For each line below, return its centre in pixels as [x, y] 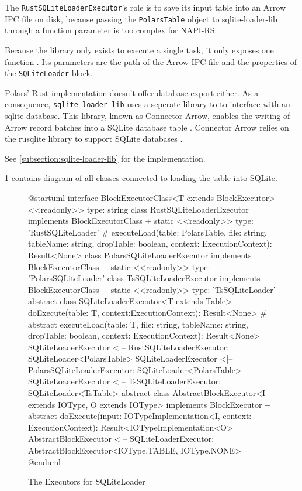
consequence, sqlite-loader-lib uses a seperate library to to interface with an [147, 104]
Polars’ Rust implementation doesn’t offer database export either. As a [132, 92]
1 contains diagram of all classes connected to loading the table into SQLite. [141, 178]
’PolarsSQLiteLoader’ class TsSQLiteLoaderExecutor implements [144, 278]
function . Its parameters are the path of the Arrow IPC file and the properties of [151, 61]
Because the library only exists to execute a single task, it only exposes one [139, 50]
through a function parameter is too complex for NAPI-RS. [111, 30]
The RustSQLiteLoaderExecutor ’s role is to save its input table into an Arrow [145, 7]
